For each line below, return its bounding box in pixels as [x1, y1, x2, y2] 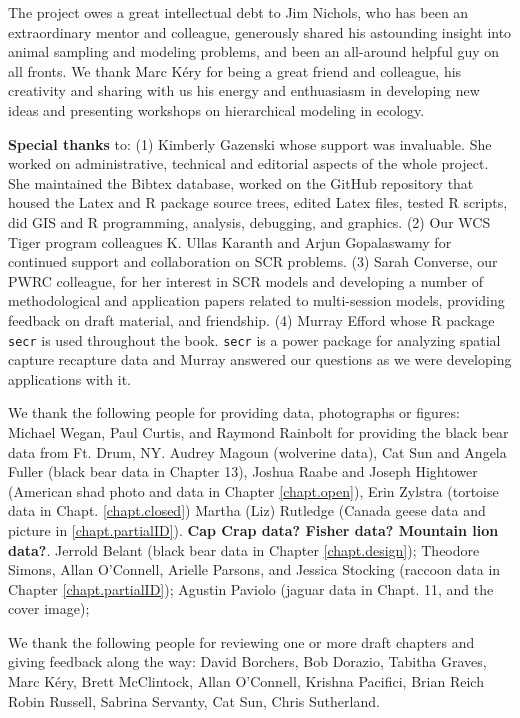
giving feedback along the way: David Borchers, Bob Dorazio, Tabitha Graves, [8, 651, 487, 672]
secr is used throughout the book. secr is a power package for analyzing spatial [8, 329, 501, 350]
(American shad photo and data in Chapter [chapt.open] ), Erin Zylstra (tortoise [8, 480, 499, 501]
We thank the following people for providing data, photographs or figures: [8, 402, 460, 423]
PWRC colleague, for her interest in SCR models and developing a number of [8, 270, 483, 291]
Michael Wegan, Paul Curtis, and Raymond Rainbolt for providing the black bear [8, 421, 509, 442]
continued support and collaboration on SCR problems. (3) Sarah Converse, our [8, 251, 498, 272]
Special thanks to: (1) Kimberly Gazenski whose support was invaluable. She [8, 133, 492, 154]
